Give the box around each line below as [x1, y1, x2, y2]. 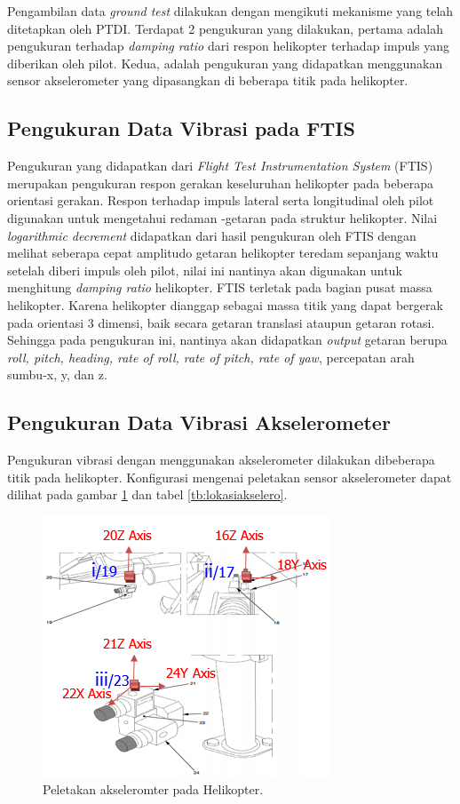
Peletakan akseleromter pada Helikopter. [43, 780, 264, 799]
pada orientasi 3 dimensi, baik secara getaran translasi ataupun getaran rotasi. [7, 313, 435, 331]
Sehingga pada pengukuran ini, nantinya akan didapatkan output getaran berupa [7, 330, 448, 349]
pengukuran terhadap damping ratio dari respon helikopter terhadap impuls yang [7, 36, 450, 55]
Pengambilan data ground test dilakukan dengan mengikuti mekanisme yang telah [7, 2, 454, 20]
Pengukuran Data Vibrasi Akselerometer [7, 409, 391, 436]
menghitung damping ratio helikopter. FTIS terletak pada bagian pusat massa [7, 278, 432, 297]
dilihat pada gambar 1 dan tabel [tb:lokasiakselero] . [7, 485, 288, 504]
